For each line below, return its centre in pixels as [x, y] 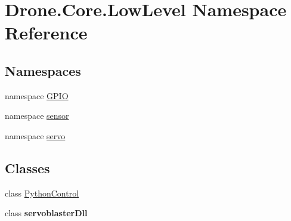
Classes [27, 168]
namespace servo [35, 135]
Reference [46, 33]
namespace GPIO [37, 95]
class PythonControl [42, 193]
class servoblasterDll [46, 213]
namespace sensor [37, 116]
